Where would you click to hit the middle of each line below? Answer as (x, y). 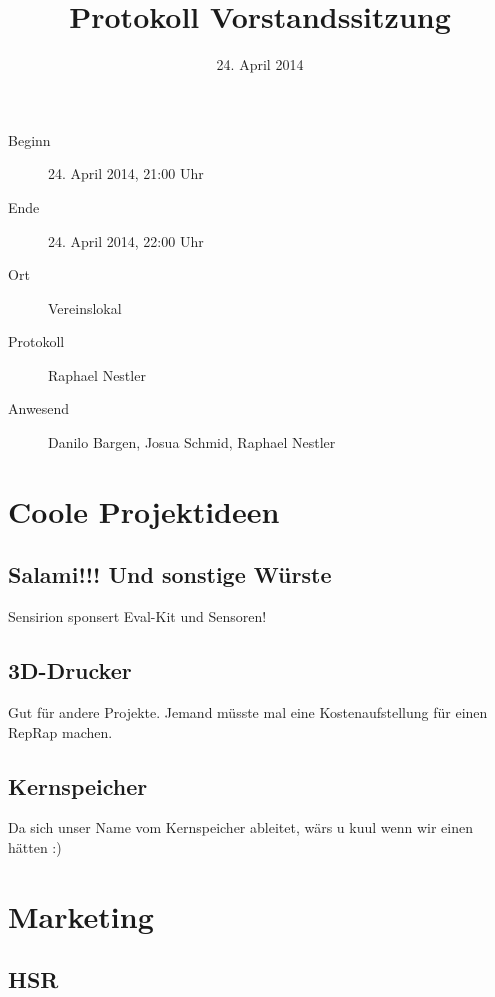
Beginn (29, 139)
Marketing (81, 915)
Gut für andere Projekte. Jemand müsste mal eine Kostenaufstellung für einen (248, 712)
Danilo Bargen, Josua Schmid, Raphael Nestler (192, 442)
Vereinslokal (85, 307)
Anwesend (39, 408)
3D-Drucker (70, 670)
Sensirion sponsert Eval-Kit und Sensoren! (137, 616)
